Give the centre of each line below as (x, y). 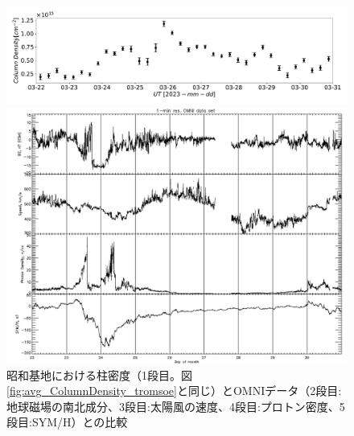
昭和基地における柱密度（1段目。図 (99, 374)
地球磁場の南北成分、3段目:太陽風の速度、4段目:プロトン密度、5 (176, 406)
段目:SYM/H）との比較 (67, 422)
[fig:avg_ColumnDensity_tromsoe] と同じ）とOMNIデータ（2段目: (174, 391)
